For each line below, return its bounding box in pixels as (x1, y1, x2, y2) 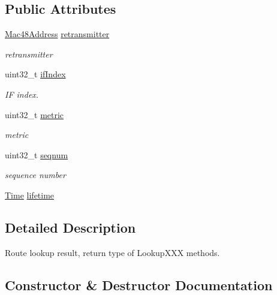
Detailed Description (5, 218, 136, 236)
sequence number (5, 168, 66, 181)
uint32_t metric (5, 108, 64, 121)
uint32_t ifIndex (5, 68, 66, 80)
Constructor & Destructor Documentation (5, 275, 273, 294)
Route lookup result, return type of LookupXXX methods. (5, 246, 220, 258)
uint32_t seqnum (5, 148, 68, 161)
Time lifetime (5, 188, 55, 201)
